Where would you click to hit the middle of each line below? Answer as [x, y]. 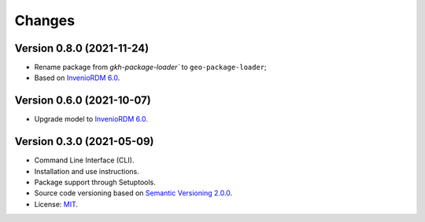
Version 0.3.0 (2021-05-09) [84, 142]
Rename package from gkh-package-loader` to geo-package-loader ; [150, 67]
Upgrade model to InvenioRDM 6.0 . [91, 119]
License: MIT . [56, 204]
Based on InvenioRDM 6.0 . [77, 78]
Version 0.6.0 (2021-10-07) [83, 101]
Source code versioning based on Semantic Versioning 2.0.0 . [133, 193]
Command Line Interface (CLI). [84, 160]
